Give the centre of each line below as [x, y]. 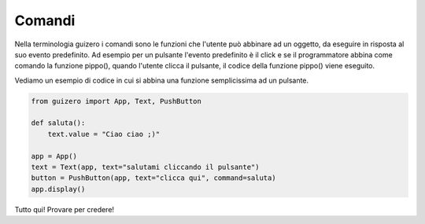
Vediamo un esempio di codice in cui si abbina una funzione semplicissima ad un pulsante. [162, 80]
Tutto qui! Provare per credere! [64, 209]
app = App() [54, 156]
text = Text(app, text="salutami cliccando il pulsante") [145, 167]
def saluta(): [58, 123]
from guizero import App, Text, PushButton [116, 101]
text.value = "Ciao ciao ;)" [104, 134]
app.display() [58, 189]
